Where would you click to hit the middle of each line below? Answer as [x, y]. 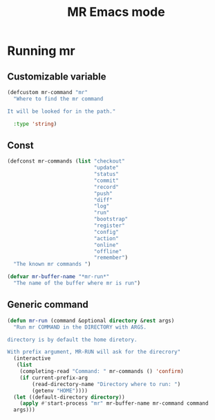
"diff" [103, 200]
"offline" [108, 251]
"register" [110, 226]
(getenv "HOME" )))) [60, 391]
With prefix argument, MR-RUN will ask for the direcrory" [94, 352]
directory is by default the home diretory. [72, 340]
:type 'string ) [35, 124]
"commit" [106, 181]
